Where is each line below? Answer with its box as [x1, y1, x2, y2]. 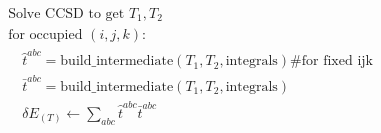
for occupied [8, 27, 83, 42]
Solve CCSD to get [8, 7, 125, 22]
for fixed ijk [301, 54, 373, 69]
